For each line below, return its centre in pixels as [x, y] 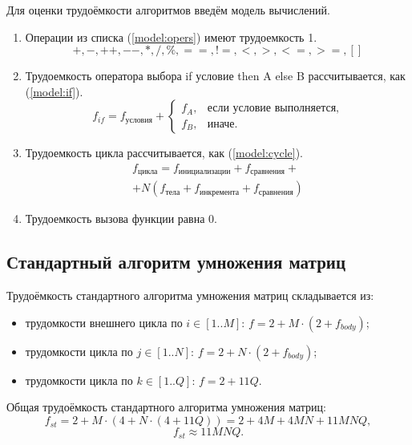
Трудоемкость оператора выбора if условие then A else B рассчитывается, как [215, 76]
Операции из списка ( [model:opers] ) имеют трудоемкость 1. [171, 36]
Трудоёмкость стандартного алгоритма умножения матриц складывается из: [190, 295]
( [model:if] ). [54, 91]
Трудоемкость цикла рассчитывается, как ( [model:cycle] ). [164, 153]
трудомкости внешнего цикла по [104, 322]
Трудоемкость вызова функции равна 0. [121, 218]
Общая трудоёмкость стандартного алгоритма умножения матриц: [166, 407]
